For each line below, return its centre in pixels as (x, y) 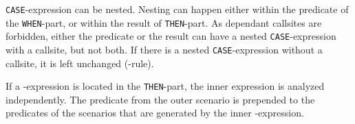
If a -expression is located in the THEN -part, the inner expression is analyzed (165, 86)
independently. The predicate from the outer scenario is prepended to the (160, 99)
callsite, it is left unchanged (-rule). (80, 63)
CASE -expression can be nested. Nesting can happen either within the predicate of (177, 9)
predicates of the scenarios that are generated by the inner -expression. (155, 113)
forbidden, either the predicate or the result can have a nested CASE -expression (171, 36)
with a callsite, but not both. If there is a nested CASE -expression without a (164, 49)
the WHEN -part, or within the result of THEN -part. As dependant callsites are (164, 22)
